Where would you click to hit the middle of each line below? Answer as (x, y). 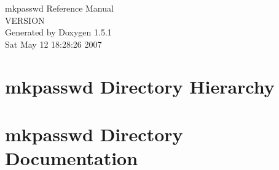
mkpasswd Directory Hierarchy (140, 86)
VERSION (25, 20)
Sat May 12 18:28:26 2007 (53, 44)
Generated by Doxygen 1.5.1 (58, 32)
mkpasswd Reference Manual (59, 8)
